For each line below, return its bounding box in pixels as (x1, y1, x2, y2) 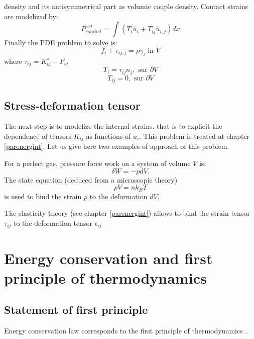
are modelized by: (4, 11, 58, 21)
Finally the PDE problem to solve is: (4, 37, 117, 48)
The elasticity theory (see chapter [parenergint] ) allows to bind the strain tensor (4, 208, 250, 218)
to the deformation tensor (14, 217, 92, 228)
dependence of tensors (4, 131, 71, 141)
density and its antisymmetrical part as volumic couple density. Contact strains (4, 1, 248, 11)
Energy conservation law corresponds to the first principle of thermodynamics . (4, 325, 247, 336)
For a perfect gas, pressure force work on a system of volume (4, 158, 191, 168)
